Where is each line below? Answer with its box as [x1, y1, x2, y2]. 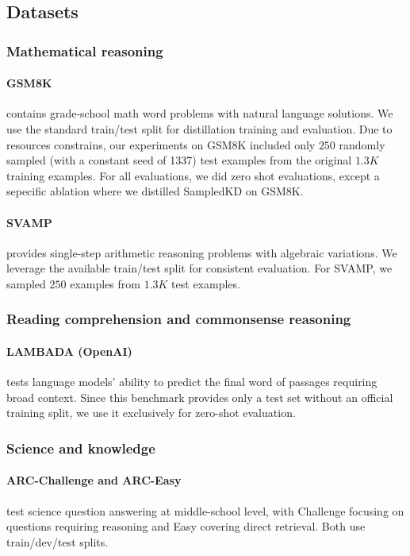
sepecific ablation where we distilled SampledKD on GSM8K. [6, 183, 304, 199]
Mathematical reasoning [6, 41, 163, 60]
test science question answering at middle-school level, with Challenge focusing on [6, 502, 404, 519]
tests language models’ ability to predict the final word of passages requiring [6, 373, 377, 390]
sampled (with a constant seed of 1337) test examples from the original [6, 152, 352, 168]
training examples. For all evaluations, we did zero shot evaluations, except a [6, 167, 380, 183]
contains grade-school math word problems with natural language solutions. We [6, 105, 393, 122]
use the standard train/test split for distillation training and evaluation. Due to [6, 121, 393, 137]
